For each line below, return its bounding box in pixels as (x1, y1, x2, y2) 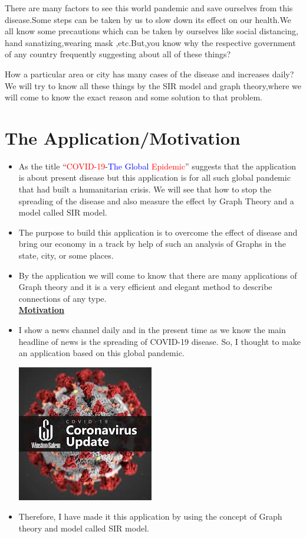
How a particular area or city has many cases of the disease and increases (5, 67, 270, 80)
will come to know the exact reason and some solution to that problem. (5, 91, 262, 103)
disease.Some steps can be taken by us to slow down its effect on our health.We (5, 13, 291, 25)
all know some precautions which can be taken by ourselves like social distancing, (5, 25, 298, 37)
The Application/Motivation (5, 125, 241, 149)
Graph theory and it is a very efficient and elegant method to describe (18, 281, 272, 293)
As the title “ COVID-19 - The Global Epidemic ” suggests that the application (18, 159, 296, 172)
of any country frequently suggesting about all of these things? (5, 48, 231, 60)
